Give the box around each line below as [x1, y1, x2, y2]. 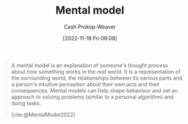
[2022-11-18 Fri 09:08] [62, 34, 118, 42]
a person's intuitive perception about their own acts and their [11, 81, 160, 88]
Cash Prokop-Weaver [63, 23, 116, 30]
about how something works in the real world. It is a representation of [11, 68, 181, 75]
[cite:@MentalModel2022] [11, 111, 75, 118]
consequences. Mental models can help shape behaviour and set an [11, 87, 178, 94]
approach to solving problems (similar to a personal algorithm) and [11, 93, 174, 100]
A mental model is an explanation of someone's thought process [11, 62, 168, 69]
